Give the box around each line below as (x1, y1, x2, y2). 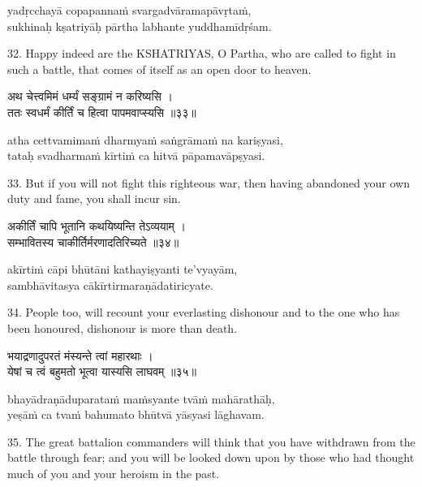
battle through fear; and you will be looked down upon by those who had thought (7, 449, 415, 466)
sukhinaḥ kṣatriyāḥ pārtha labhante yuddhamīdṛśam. (7, 17, 272, 34)
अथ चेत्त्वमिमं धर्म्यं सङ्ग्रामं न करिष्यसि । (7, 88, 174, 105)
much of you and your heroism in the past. (7, 465, 220, 482)
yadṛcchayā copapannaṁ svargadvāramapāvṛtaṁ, (7, 2, 252, 18)
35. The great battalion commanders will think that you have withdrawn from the (7, 433, 416, 450)
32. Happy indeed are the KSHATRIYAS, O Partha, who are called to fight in (7, 45, 396, 62)
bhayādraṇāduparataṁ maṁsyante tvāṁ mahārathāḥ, (7, 390, 275, 407)
